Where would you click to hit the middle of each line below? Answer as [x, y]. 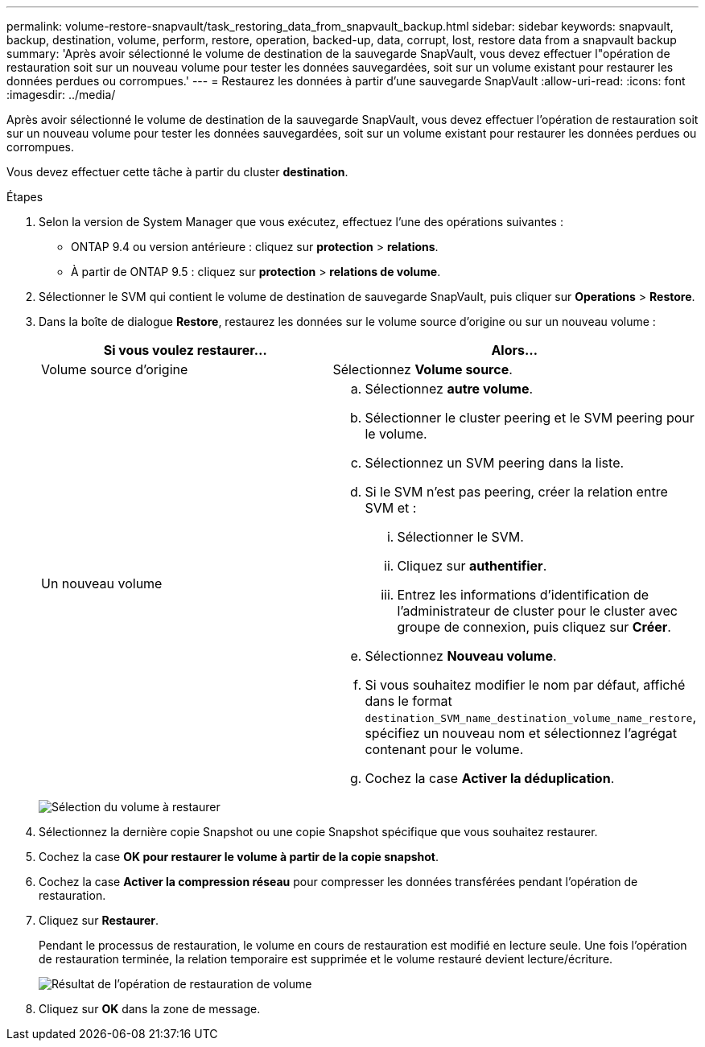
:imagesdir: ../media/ [61, 95]
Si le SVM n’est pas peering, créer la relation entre [516, 492]
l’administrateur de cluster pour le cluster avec [537, 611]
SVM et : [391, 508]
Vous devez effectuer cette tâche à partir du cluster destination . [177, 172]
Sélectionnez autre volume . [449, 389]
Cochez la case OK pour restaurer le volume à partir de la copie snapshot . [239, 857]
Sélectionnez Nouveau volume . [461, 656]
